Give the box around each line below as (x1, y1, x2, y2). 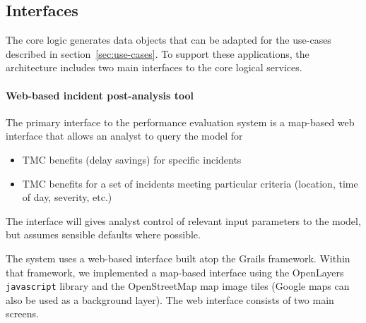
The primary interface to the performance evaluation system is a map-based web (6, 114, 355, 129)
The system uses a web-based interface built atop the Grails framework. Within (6, 250, 350, 265)
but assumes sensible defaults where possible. (6, 227, 201, 242)
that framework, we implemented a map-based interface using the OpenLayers (6, 264, 344, 279)
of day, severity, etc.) (22, 190, 112, 205)
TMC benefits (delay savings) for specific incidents (22, 152, 242, 166)
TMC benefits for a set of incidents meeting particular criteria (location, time (22, 176, 358, 190)
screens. (6, 306, 39, 321)
